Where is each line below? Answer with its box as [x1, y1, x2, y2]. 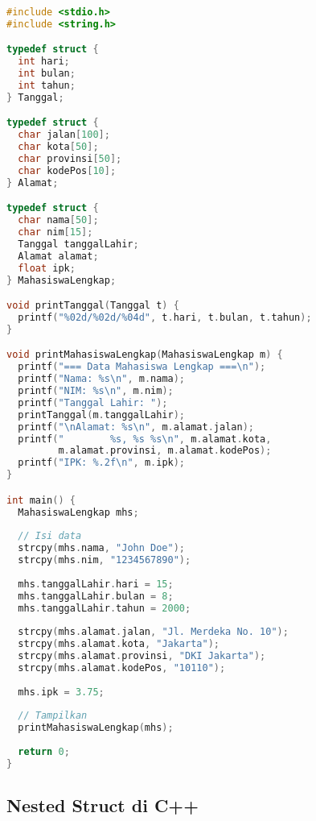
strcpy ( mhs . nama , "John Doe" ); [18, 542, 186, 554]
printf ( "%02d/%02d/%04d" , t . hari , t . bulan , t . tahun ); [18, 312, 312, 323]
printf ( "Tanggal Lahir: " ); [18, 396, 168, 408]
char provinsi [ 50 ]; [18, 153, 122, 165]
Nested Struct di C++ [6, 793, 199, 818]
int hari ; [18, 56, 70, 68]
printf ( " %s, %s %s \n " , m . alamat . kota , [18, 433, 272, 445]
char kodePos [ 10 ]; [18, 164, 117, 176]
